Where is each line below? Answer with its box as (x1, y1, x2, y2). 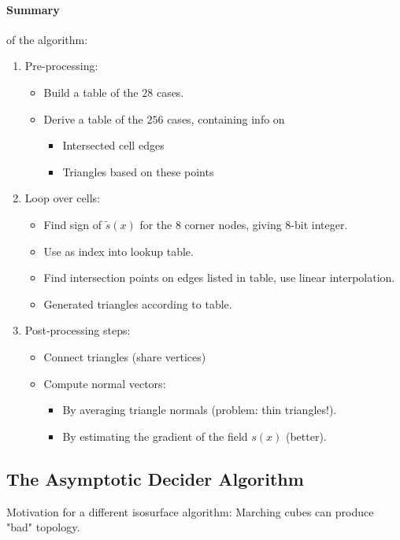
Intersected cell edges (62, 137, 165, 153)
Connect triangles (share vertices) (43, 348, 206, 364)
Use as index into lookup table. (43, 242, 194, 259)
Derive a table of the (43, 110, 143, 127)
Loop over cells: (24, 190, 100, 206)
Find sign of (43, 216, 102, 232)
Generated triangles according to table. (43, 295, 232, 312)
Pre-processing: (24, 57, 98, 74)
